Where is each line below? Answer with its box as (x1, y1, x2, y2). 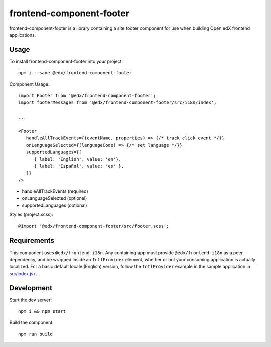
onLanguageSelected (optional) (22, 195, 87, 201)
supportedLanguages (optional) (22, 202, 87, 208)
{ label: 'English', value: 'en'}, (34, 156, 121, 162)
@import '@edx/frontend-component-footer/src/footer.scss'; (18, 223, 169, 229)
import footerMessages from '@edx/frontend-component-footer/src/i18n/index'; (18, 100, 217, 105)
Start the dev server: (9, 297, 52, 303)
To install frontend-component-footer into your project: (9, 58, 123, 64)
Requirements (9, 236, 55, 245)
